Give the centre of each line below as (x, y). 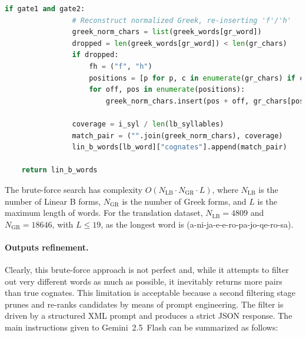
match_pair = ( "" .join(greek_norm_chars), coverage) (177, 136)
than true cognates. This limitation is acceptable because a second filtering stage (150, 293)
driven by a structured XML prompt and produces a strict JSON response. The (149, 316)
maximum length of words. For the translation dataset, (104, 213)
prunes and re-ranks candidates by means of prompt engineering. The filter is (144, 304)
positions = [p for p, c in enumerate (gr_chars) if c (197, 78)
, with (63, 224)
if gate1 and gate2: (45, 9)
